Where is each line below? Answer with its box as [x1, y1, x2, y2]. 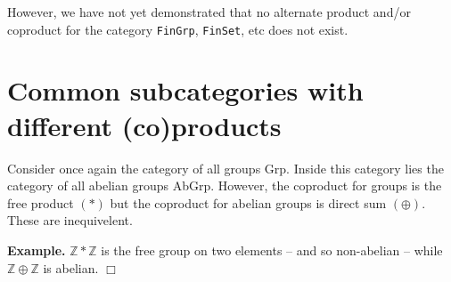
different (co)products [7, 107, 282, 143]
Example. [7, 240, 66, 259]
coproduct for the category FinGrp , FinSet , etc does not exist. [7, 20, 348, 38]
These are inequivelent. [7, 211, 133, 230]
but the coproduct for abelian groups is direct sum [110, 193, 387, 212]
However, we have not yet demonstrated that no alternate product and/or [7, 3, 411, 20]
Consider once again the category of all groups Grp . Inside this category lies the [7, 158, 444, 177]
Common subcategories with [7, 72, 364, 109]
